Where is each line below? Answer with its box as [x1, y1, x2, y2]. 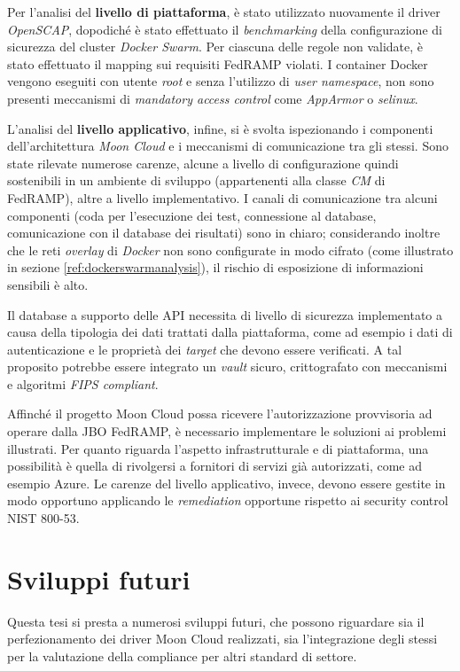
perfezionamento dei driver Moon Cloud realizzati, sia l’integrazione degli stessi [7, 629, 438, 648]
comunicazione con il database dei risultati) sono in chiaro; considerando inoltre [7, 223, 441, 242]
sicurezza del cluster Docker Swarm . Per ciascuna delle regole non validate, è [7, 37, 424, 56]
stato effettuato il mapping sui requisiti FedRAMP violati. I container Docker [7, 54, 428, 73]
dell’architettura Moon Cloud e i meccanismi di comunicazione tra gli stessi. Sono [7, 137, 448, 155]
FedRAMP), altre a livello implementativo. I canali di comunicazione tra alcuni [7, 188, 438, 207]
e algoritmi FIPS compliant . [7, 374, 159, 393]
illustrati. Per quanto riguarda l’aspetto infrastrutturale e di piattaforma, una [7, 439, 429, 457]
